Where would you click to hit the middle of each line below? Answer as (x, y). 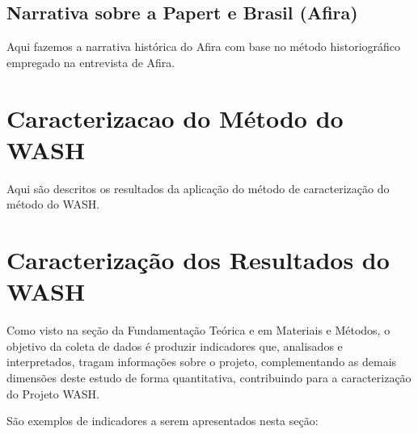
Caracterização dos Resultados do (198, 260)
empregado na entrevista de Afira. (91, 62)
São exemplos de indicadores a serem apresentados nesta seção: (163, 421)
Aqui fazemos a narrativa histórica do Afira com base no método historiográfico (204, 46)
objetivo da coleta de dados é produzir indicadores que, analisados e (175, 346)
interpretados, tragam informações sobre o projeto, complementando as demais (202, 362)
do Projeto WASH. (53, 393)
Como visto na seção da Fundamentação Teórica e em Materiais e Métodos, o (198, 330)
